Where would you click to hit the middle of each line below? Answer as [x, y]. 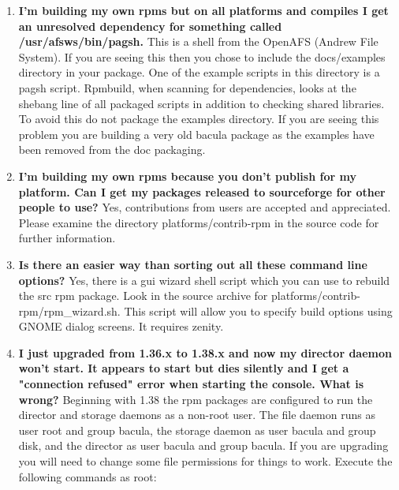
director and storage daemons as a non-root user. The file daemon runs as [197, 415]
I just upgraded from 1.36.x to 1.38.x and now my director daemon [205, 352]
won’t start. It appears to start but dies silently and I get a [184, 368]
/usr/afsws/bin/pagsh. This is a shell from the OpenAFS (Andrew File [198, 41]
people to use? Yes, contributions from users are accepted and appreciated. [205, 207]
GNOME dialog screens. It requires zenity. [121, 326]
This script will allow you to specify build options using [258, 310]
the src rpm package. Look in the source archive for [143, 295]
